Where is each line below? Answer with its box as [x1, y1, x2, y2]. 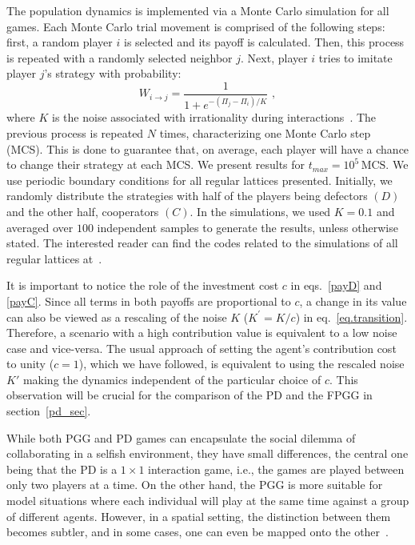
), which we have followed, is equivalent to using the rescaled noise [78, 355, 405, 372]
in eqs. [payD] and [290, 277, 382, 294]
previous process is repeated [6, 124, 144, 141]
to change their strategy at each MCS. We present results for [6, 156, 305, 173]
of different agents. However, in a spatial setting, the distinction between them [6, 507, 391, 524]
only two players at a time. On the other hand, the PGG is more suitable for [6, 476, 383, 493]
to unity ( [6, 355, 54, 372]
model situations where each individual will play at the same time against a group [6, 492, 409, 509]
